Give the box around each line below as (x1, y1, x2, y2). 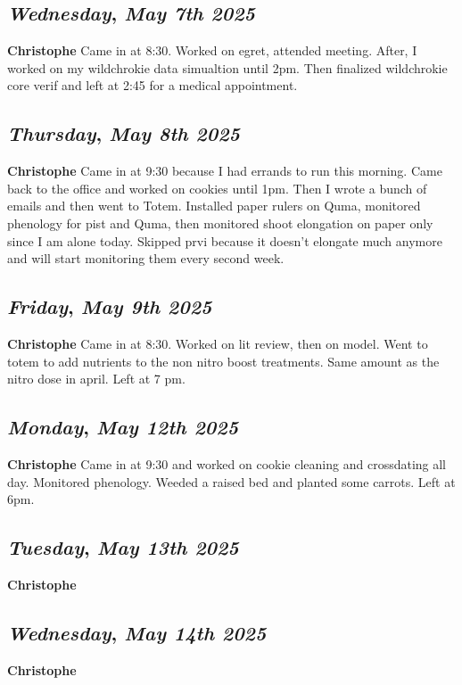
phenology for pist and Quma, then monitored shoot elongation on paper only (7, 213, 433, 232)
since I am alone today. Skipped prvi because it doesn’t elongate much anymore (7, 231, 442, 250)
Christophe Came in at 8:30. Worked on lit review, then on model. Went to (7, 334, 428, 352)
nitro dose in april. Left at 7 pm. (7, 369, 186, 388)
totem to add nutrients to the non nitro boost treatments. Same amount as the (7, 351, 440, 370)
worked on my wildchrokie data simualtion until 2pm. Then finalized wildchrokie (7, 58, 448, 77)
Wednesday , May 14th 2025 (7, 618, 267, 646)
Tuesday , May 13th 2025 (7, 533, 239, 561)
